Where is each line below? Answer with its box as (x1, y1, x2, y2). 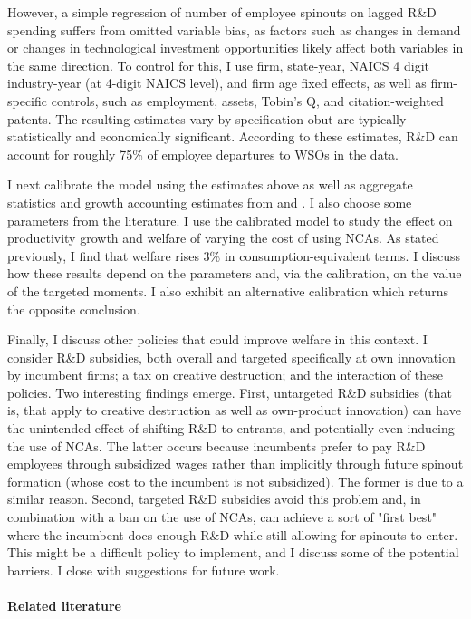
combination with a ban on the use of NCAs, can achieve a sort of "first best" (7, 508, 437, 527)
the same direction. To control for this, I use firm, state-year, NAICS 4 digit (7, 55, 429, 74)
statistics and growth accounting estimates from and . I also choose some (7, 192, 412, 211)
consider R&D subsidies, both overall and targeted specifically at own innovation (7, 347, 456, 366)
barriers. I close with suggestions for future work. (7, 560, 280, 579)
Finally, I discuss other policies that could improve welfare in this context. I (7, 330, 428, 349)
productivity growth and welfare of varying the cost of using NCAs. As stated (7, 228, 439, 247)
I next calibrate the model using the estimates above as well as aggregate (7, 175, 413, 194)
